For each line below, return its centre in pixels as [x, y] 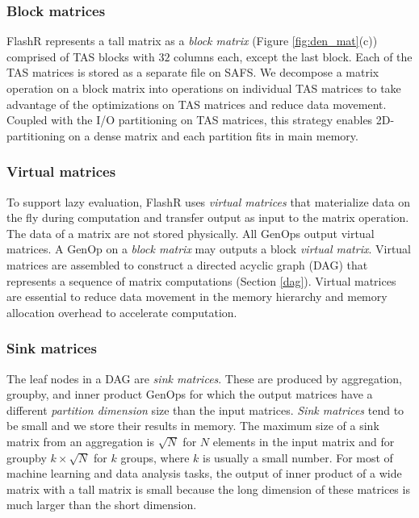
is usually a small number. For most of [298, 457]
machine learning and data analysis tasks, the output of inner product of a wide [204, 473]
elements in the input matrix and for [304, 441]
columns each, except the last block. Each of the [293, 56]
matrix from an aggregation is [80, 441]
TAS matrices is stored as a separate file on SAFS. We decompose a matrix [193, 72]
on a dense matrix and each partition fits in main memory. [214, 135]
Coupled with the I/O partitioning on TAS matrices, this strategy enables [190, 120]
